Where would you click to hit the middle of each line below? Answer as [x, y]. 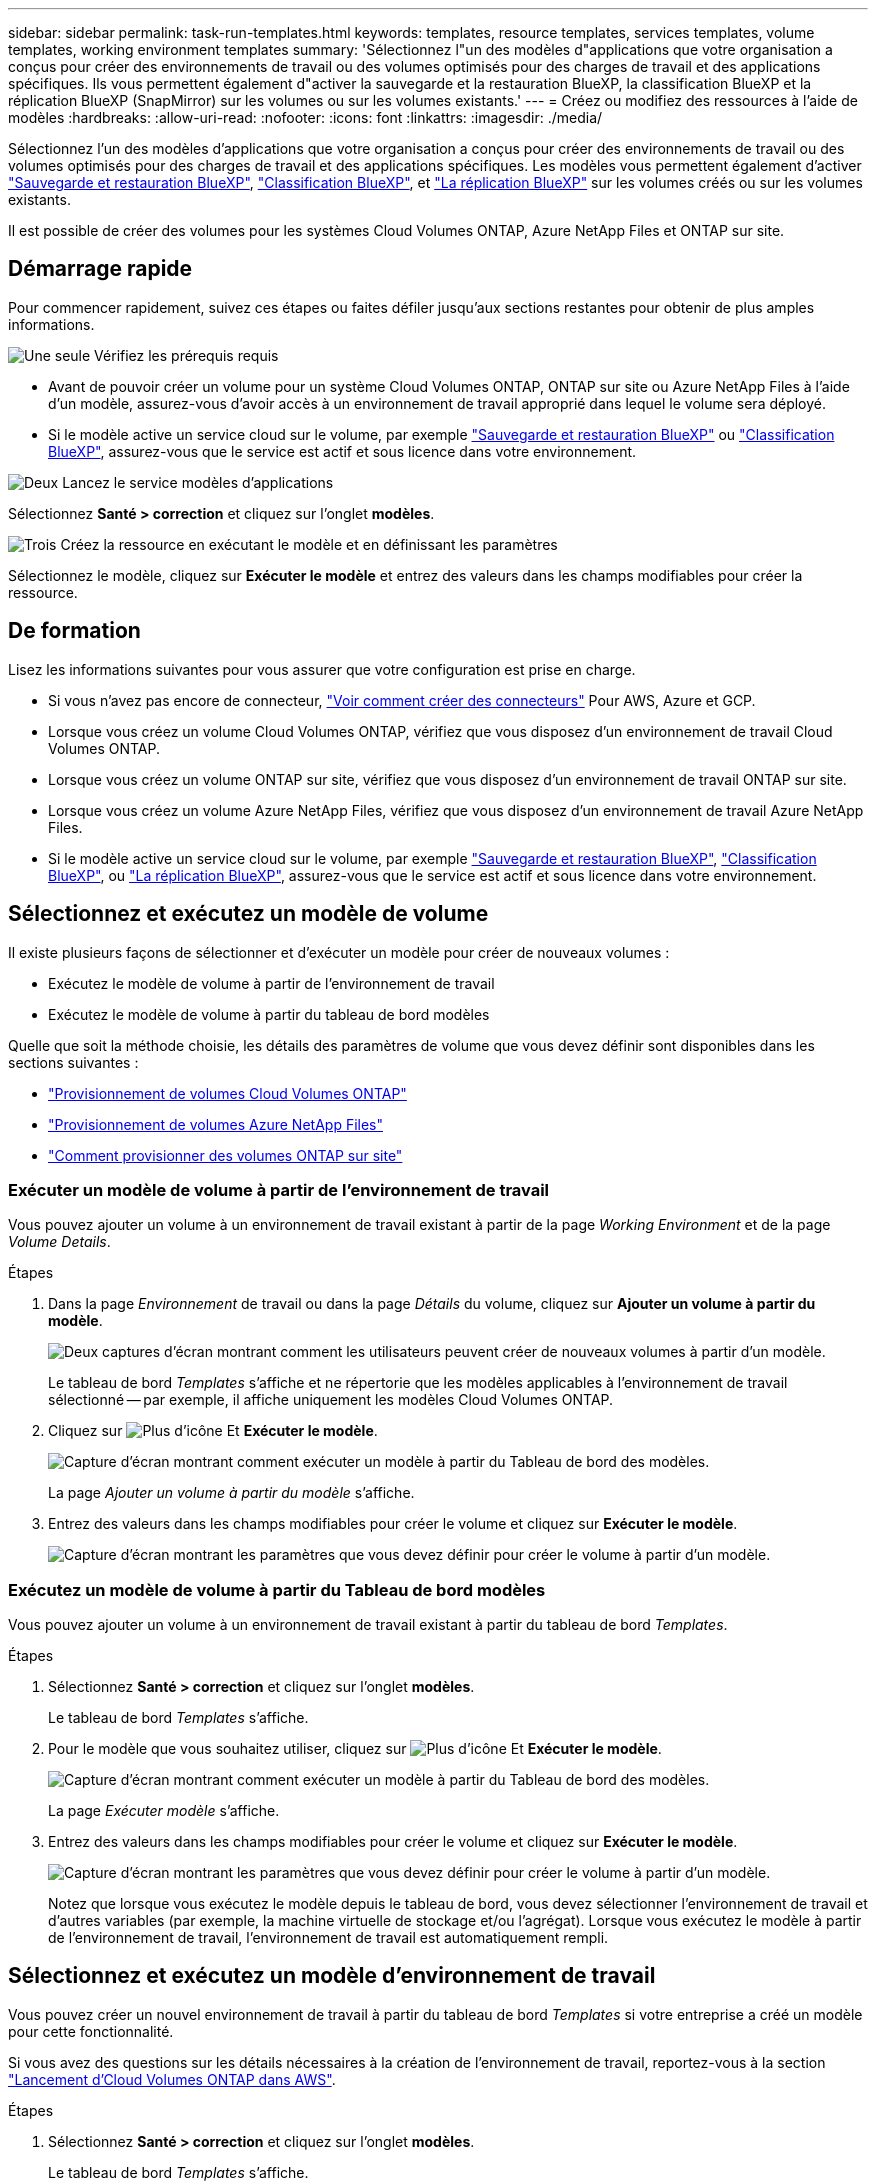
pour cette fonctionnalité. [91, 2031]
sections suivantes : [73, 1062]
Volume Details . [59, 1242]
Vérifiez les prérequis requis [186, 355]
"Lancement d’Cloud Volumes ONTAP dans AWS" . [172, 2079]
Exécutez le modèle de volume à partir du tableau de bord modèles [269, 1014]
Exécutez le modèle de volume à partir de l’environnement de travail [271, 983]
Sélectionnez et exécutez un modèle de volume [248, 914]
